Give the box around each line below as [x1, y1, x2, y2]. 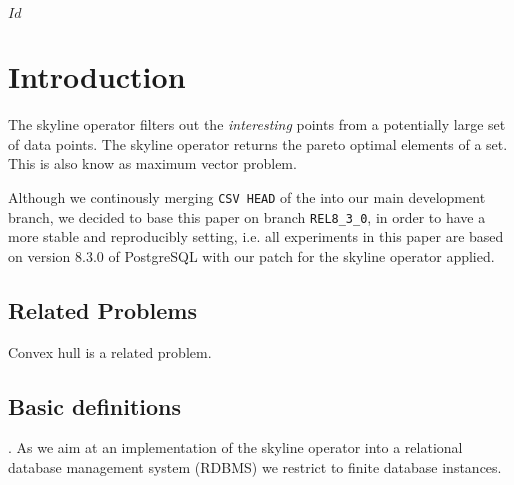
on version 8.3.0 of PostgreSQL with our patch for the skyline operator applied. [8, 245, 495, 266]
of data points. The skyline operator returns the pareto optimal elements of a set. [8, 133, 508, 154]
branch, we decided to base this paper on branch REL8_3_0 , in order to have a [8, 206, 486, 227]
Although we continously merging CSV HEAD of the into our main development [8, 186, 486, 207]
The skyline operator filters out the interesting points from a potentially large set [8, 114, 506, 135]
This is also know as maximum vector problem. [8, 153, 297, 174]
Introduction [8, 56, 186, 97]
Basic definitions [8, 390, 182, 421]
